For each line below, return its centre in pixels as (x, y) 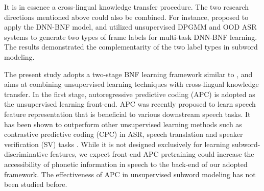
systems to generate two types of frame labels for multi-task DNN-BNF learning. (131, 37)
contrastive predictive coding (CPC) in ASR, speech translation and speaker (124, 134)
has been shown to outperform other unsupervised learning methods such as (123, 124)
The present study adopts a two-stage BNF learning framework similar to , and (128, 74)
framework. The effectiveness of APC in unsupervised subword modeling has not (130, 174)
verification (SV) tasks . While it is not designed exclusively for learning (117, 144)
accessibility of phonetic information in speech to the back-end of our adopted (126, 164)
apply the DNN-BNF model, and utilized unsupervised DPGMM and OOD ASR (130, 27)
